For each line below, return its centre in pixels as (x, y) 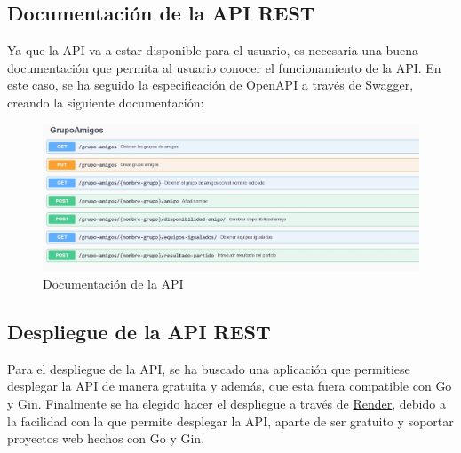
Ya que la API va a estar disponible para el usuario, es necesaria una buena (213, 50)
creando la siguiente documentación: (106, 102)
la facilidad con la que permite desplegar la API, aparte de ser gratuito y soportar (230, 421)
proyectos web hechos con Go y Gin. (106, 438)
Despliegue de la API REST (139, 331)
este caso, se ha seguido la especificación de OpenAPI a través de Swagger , (211, 85)
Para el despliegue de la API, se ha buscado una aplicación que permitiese (209, 368)
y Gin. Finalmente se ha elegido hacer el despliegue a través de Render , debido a (227, 403)
